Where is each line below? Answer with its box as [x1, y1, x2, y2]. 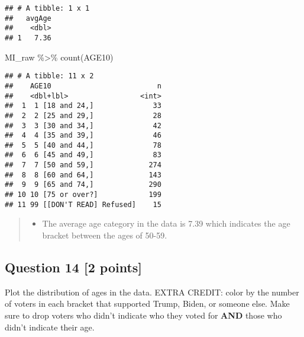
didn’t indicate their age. [5, 320, 95, 333]
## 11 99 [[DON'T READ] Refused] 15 [5, 200, 161, 209]
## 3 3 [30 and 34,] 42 [5, 121, 161, 130]
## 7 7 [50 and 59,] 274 [5, 161, 161, 170]
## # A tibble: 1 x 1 [5, 4, 90, 12]
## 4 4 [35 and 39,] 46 [5, 131, 161, 140]
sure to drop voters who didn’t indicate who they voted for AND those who [5, 309, 282, 321]
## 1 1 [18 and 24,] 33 [5, 101, 161, 110]
